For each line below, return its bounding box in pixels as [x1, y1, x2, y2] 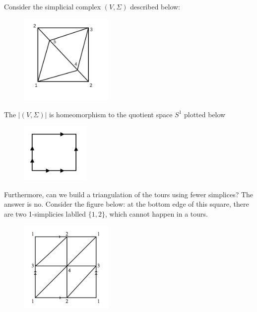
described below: [130, 1, 180, 11]
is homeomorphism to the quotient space [49, 109, 173, 119]
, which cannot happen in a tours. [105, 208, 208, 219]
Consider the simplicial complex [4, 1, 101, 11]
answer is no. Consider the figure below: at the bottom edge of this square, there [4, 199, 249, 209]
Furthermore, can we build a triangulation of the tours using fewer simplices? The [4, 189, 254, 199]
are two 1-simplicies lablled [4, 208, 86, 219]
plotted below [184, 109, 226, 119]
